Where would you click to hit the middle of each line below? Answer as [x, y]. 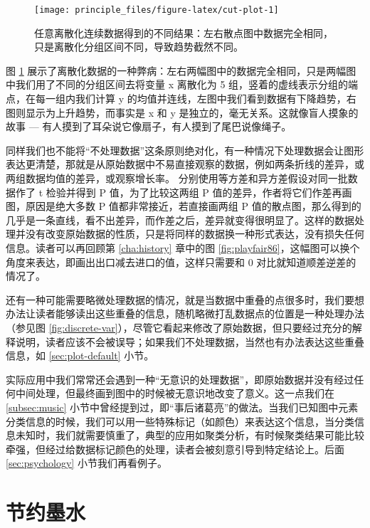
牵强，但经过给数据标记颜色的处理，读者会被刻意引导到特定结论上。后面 [175, 449]
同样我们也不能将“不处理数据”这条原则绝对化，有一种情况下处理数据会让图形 [185, 150]
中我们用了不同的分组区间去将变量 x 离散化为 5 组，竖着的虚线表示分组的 [177, 84]
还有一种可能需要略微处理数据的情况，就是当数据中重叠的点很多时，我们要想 [185, 299]
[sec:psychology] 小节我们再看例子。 [86, 463]
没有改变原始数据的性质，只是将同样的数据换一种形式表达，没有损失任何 [195, 234]
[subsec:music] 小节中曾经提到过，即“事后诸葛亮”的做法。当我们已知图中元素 [182, 407]
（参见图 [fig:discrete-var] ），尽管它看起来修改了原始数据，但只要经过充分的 [179, 327]
